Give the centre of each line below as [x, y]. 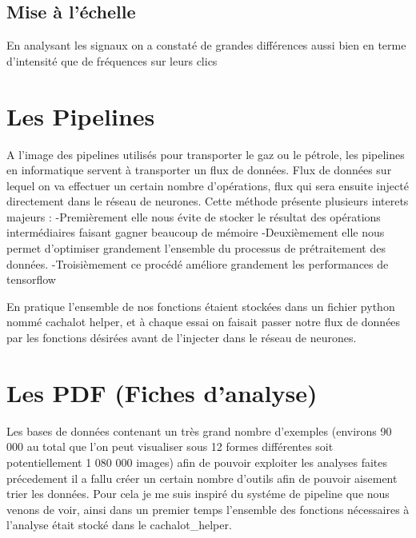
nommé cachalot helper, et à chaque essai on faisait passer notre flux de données [204, 322]
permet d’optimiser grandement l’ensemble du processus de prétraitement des [196, 248]
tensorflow [31, 279]
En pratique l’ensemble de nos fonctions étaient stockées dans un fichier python [201, 306]
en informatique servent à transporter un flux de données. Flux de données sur [199, 170]
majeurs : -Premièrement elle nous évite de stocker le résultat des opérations [194, 216]
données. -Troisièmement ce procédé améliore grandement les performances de [198, 263]
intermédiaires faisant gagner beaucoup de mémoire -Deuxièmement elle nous [196, 232]
